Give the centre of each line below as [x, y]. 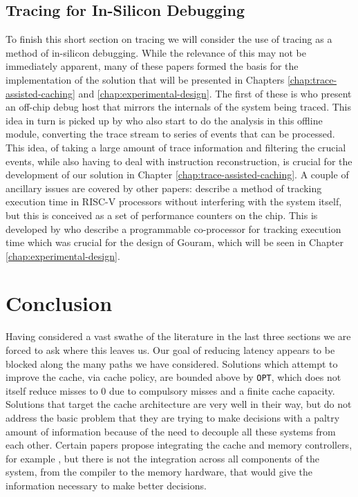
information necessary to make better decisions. [106, 486]
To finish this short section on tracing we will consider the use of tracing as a [169, 39]
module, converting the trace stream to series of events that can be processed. [170, 134]
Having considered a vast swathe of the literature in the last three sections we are [178, 336]
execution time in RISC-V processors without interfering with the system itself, [174, 201]
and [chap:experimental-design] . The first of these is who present [215, 93]
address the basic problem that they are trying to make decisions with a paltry [173, 418]
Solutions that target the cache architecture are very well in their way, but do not [179, 404]
